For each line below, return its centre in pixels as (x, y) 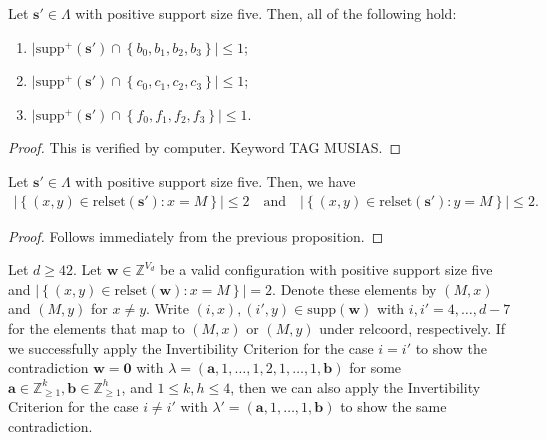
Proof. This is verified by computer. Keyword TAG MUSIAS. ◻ (205, 147)
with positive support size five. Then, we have (215, 180)
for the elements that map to (96, 327)
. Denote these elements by (354, 288)
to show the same (393, 406)
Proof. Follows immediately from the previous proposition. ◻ (196, 235)
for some (375, 367)
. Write (167, 308)
